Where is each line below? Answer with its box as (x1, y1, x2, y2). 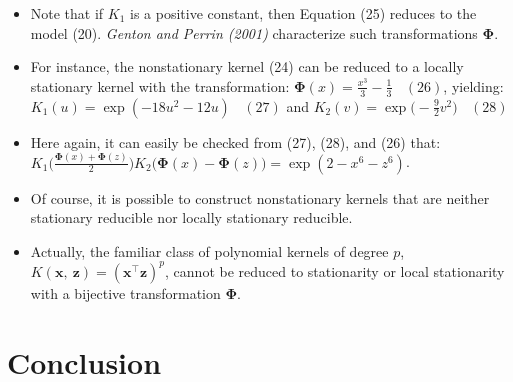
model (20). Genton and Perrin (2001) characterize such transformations (30, 22, 478, 43)
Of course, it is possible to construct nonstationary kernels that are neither (30, 187, 490, 208)
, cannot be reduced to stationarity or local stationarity (165, 260, 505, 281)
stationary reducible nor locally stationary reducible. (30, 207, 353, 228)
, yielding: (443, 75, 504, 96)
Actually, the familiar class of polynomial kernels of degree (30, 240, 389, 261)
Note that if (30, 3, 104, 23)
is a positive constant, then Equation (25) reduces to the (130, 3, 477, 23)
